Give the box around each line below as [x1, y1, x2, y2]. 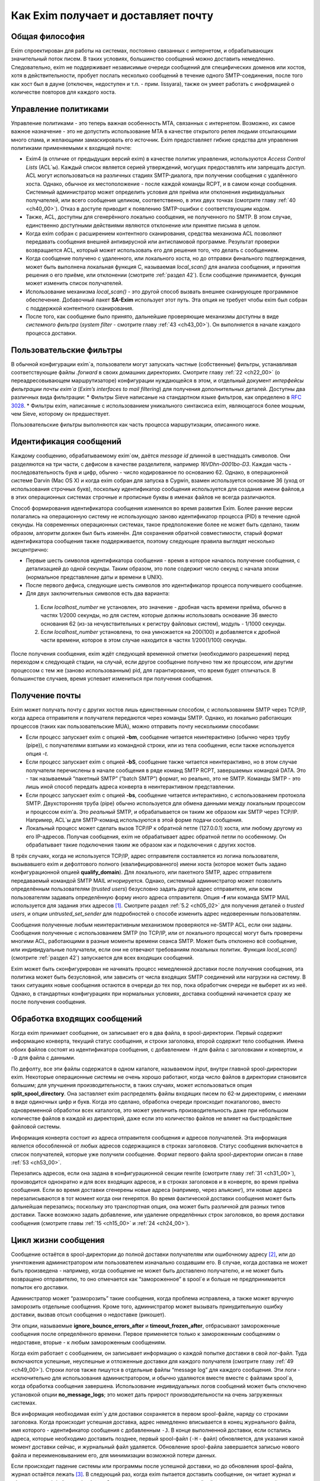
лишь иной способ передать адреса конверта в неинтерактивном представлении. [25, 783, 235, 790]
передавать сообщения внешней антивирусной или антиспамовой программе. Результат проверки [25, 238, 280, 245]
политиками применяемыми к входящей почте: [11, 145, 132, 152]
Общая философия [11, 31, 85, 41]
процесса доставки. [25, 329, 77, 336]
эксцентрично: [11, 546, 49, 553]
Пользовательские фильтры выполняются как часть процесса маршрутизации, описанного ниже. [11, 421, 261, 428]
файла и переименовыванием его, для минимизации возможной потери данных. [11, 1451, 217, 1458]
